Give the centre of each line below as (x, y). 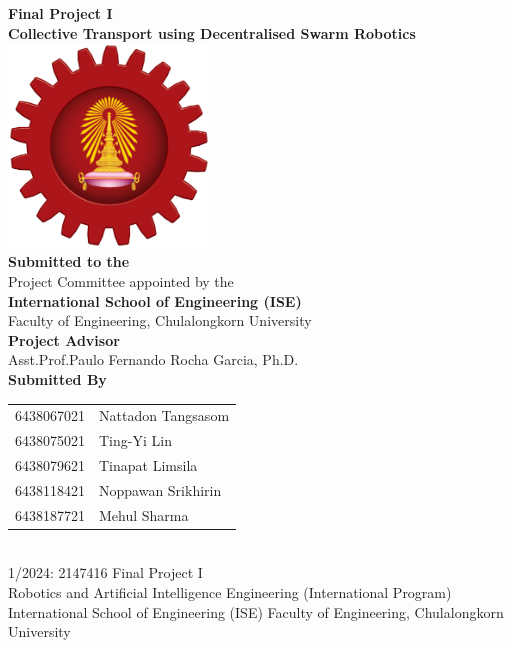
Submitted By (57, 378)
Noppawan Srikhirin (160, 489)
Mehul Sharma (144, 514)
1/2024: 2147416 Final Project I (105, 572)
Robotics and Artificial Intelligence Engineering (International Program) (230, 591)
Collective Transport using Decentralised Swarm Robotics (212, 32)
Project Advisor (64, 339)
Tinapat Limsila (148, 464)
